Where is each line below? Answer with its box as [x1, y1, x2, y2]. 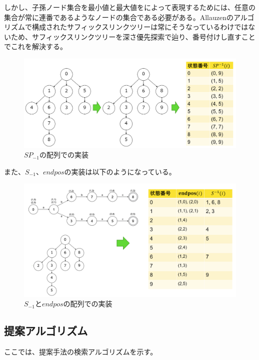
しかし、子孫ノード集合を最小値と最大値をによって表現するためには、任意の [4, 2, 255, 12]
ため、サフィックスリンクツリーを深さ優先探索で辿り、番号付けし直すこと [10, 31, 255, 42]
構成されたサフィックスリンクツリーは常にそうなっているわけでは [31, 22, 248, 32]
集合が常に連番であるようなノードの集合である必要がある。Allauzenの [4, 12, 234, 22]
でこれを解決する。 [4, 41, 67, 52]
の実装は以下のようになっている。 [64, 166, 176, 176]
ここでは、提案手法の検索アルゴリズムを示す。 [4, 346, 157, 357]
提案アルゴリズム [4, 323, 88, 338]
